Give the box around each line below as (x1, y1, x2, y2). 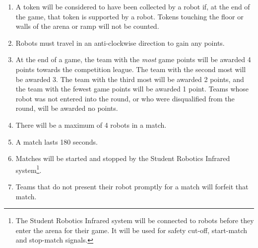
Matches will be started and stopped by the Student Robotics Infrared (15, 153, 230, 164)
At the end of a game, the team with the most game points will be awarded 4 (15, 54, 251, 65)
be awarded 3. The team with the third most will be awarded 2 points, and (15, 74, 244, 84)
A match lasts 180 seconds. (15, 136, 98, 147)
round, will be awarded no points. (15, 103, 118, 113)
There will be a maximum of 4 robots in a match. (15, 119, 167, 130)
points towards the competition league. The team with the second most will (15, 64, 246, 74)
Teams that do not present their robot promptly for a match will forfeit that (15, 181, 249, 191)
